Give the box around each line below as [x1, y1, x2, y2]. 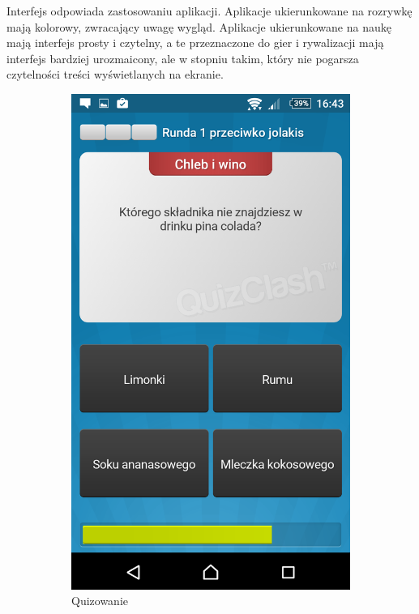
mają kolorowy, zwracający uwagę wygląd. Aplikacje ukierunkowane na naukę [6, 18, 391, 35]
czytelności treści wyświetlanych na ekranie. [6, 66, 224, 83]
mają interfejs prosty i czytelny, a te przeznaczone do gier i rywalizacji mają [6, 34, 384, 51]
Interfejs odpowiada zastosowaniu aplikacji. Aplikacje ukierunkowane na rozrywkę [6, 2, 413, 19]
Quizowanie [71, 592, 128, 609]
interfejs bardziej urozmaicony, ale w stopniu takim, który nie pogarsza [6, 49, 359, 66]
